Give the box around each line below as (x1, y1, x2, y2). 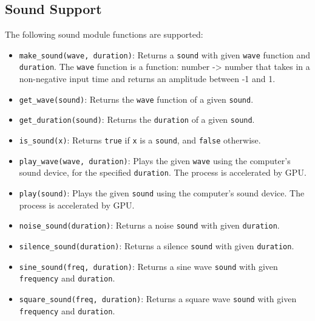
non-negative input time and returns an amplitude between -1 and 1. (19, 72, 276, 85)
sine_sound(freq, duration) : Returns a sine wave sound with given (19, 260, 278, 272)
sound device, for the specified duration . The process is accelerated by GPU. (19, 166, 307, 179)
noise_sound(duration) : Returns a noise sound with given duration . (19, 219, 280, 232)
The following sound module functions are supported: (5, 28, 203, 41)
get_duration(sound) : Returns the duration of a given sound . (19, 113, 255, 126)
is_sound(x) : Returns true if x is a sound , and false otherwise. (19, 134, 261, 147)
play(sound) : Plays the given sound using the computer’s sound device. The (19, 186, 305, 199)
